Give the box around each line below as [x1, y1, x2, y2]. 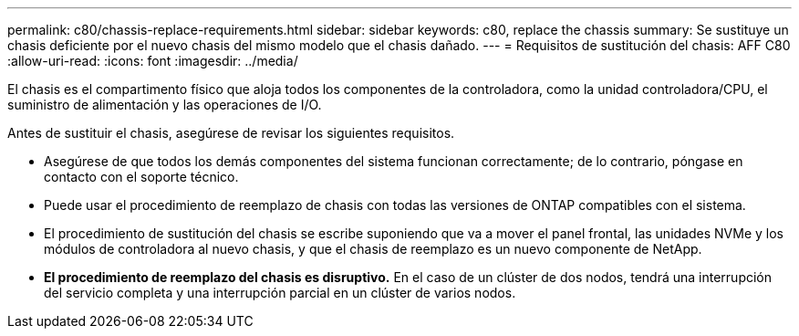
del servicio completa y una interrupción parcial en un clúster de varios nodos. [44, 285, 516, 300]
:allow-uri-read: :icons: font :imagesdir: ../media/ [7, 53, 298, 68]
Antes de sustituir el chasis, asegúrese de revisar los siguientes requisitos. [7, 125, 455, 141]
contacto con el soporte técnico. [44, 169, 239, 184]
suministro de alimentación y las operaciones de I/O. [7, 97, 322, 112]
